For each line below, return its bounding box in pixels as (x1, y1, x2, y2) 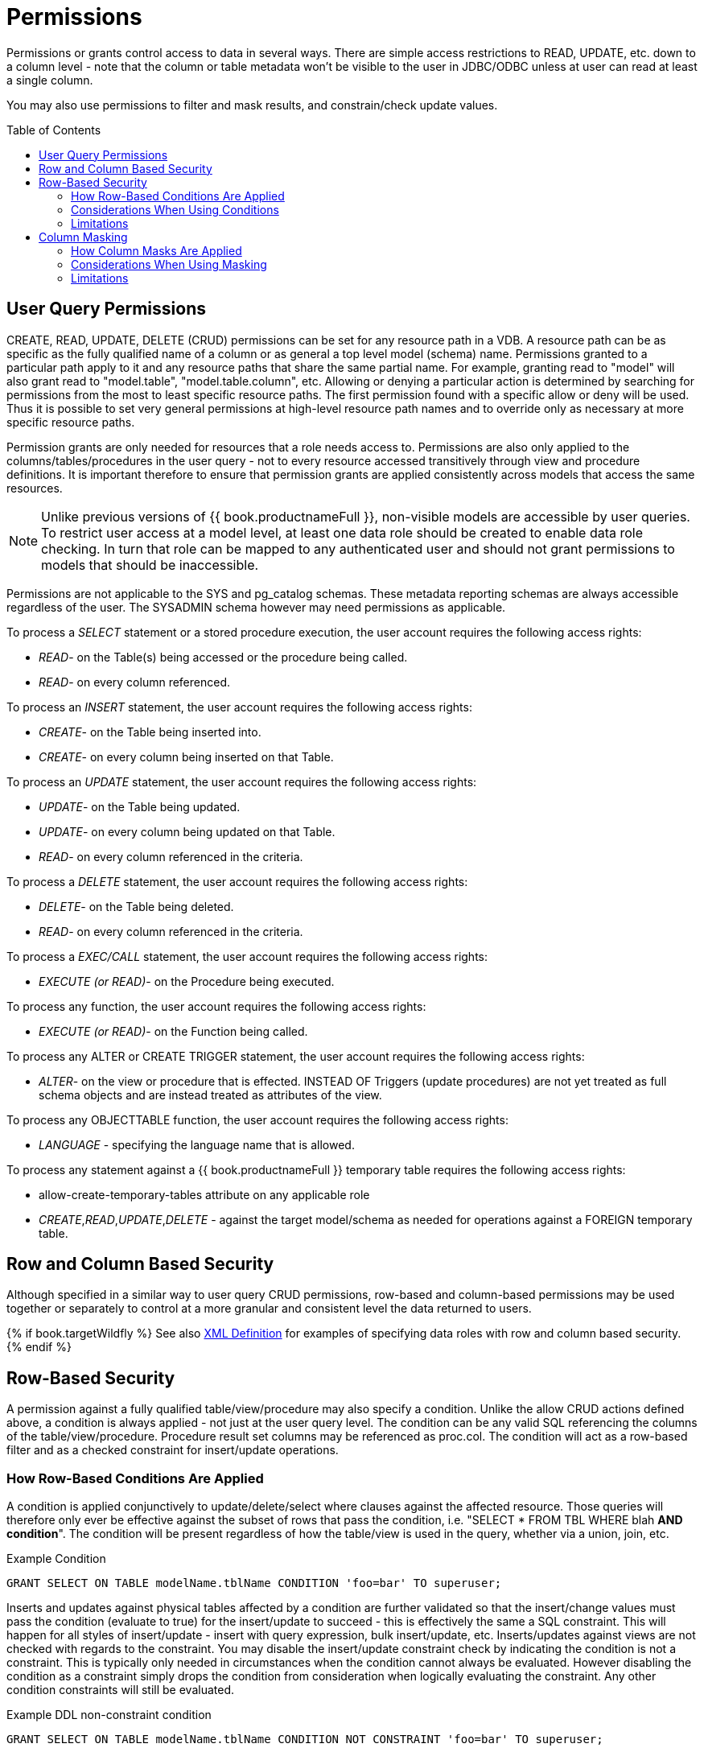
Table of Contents (6, 122, 101, 137)
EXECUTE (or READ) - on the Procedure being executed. (39, 974, 335, 988)
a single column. (6, 72, 93, 87)
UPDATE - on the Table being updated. (39, 799, 241, 814)
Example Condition (6, 1552, 106, 1566)
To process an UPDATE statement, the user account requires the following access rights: (6, 774, 477, 789)
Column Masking (39, 229, 128, 244)
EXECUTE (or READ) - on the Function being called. (39, 1024, 308, 1038)
